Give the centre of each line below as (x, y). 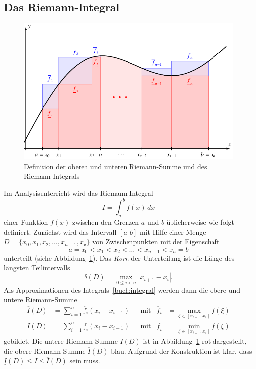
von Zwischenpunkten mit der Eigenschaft (156, 241)
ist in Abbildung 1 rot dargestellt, (195, 341)
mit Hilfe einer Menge (173, 232)
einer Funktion (26, 222)
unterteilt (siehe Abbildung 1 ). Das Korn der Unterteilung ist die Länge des (119, 258)
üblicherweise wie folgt (200, 222)
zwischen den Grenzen (106, 222)
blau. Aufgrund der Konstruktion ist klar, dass (181, 350)
